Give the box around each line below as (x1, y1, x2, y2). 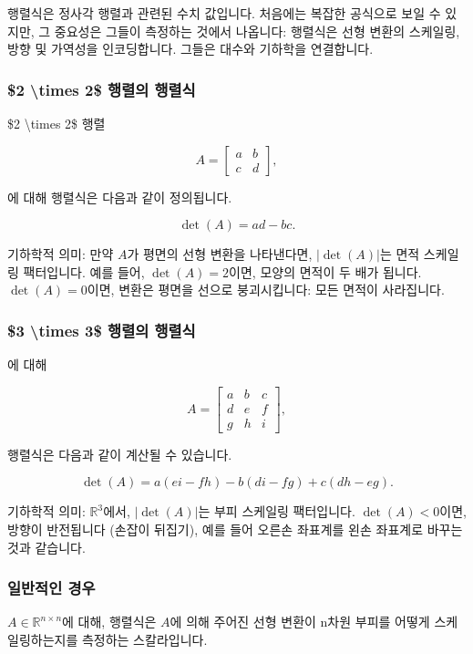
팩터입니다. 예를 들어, (23, 262, 145, 281)
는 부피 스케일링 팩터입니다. (198, 502, 355, 521)
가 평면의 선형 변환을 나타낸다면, (127, 244, 313, 264)
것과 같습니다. (7, 537, 86, 556)
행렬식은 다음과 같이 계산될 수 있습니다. (7, 444, 232, 463)
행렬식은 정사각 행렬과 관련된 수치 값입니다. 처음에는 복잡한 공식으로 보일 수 (7, 4, 441, 22)
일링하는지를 (7, 630, 78, 649)
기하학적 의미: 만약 (7, 244, 114, 264)
